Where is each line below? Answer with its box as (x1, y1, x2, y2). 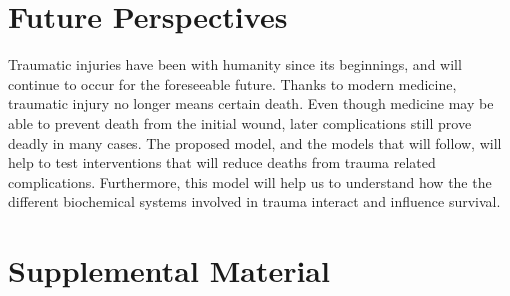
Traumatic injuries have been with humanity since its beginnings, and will (8, 54, 462, 75)
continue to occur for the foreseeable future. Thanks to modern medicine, (8, 73, 457, 94)
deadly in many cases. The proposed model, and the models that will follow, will (8, 132, 502, 153)
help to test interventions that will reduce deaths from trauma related (8, 152, 436, 173)
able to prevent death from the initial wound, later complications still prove (8, 112, 472, 133)
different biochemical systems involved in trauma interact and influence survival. (8, 191, 501, 212)
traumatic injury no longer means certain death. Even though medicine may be (8, 93, 494, 114)
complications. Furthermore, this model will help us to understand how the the (8, 171, 492, 192)
